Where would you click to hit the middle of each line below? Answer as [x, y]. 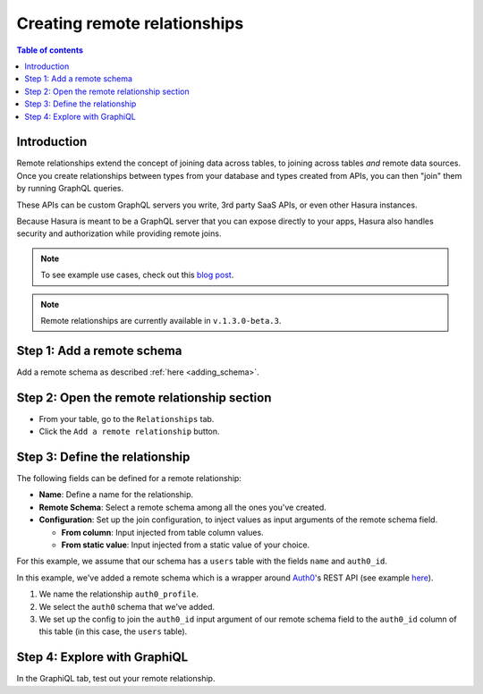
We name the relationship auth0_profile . [119, 594]
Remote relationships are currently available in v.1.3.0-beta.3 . [161, 320]
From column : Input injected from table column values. [162, 532]
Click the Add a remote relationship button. [129, 432]
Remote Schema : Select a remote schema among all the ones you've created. [182, 507]
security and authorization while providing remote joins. [119, 233]
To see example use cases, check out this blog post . [137, 275]
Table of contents [50, 50]
